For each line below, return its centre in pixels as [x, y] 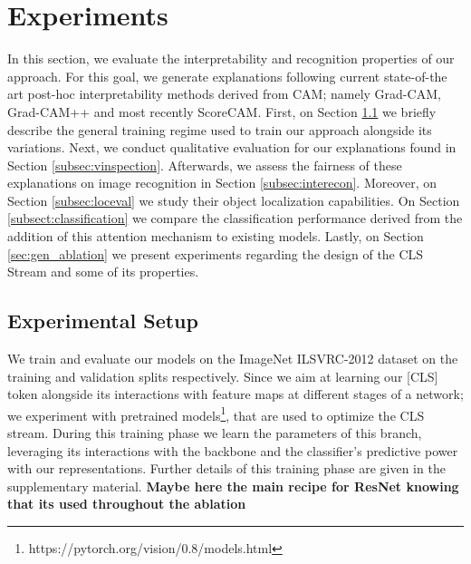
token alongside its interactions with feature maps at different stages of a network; [235, 394]
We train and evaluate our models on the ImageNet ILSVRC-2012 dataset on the [233, 359]
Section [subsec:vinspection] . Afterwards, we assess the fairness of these [205, 165]
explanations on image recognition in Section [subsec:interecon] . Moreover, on [222, 183]
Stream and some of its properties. [103, 272]
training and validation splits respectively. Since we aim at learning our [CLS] [223, 376]
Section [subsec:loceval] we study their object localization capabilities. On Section [234, 200]
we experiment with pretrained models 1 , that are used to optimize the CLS [216, 413]
